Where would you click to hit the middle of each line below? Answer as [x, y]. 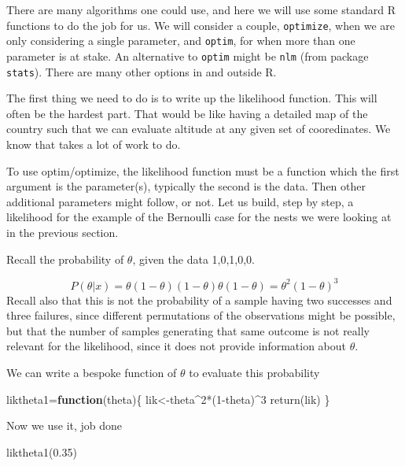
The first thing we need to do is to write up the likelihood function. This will [192, 98]
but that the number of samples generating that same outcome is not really [188, 330]
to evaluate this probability [254, 373]
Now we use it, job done [64, 425]
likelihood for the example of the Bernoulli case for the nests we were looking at [199, 217]
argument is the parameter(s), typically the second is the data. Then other [186, 186]
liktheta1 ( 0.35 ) [42, 451]
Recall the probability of [65, 259]
